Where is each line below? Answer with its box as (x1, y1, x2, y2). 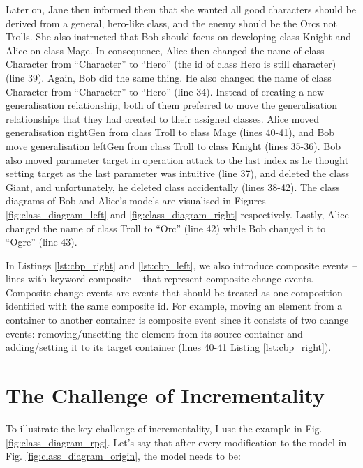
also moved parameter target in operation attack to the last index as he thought (6, 152, 349, 167)
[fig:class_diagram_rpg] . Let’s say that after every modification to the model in (6, 435, 347, 449)
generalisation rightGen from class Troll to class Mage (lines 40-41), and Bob (6, 125, 335, 139)
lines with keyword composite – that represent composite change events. (6, 271, 314, 286)
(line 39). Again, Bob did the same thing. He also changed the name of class (6, 70, 332, 84)
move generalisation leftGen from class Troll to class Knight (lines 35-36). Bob (6, 138, 341, 153)
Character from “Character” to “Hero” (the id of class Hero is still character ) (6, 56, 336, 71)
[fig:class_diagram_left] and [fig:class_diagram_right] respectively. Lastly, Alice (6, 206, 349, 221)
